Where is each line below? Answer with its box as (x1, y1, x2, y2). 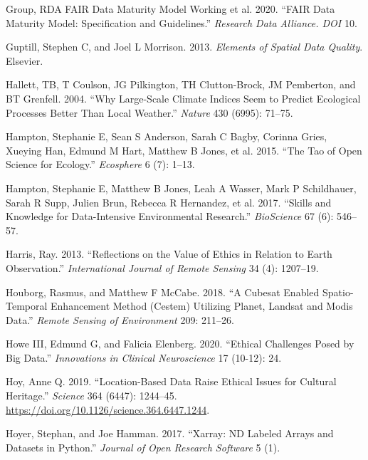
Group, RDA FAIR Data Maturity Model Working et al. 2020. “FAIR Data (6, 1, 335, 16)
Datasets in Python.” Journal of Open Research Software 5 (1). (6, 439, 280, 454)
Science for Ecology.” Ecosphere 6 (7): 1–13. (6, 157, 195, 172)
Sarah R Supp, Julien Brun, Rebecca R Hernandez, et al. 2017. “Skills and (6, 194, 332, 209)
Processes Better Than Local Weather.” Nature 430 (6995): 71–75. (6, 105, 293, 120)
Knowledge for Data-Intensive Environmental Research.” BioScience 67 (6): (6, 209, 334, 224)
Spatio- (322, 284, 354, 299)
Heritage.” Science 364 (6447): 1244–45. (6, 388, 177, 403)
